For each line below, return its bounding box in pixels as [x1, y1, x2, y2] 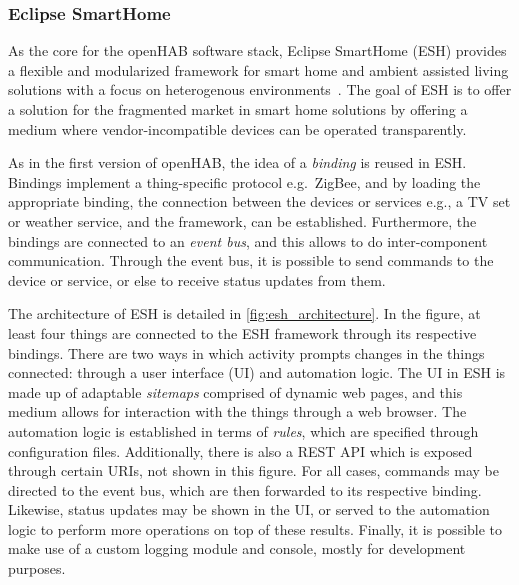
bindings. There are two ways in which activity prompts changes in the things [8, 342, 485, 363]
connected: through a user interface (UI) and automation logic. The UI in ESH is [8, 362, 506, 383]
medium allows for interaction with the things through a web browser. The [8, 401, 467, 422]
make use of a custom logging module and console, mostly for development [8, 538, 466, 559]
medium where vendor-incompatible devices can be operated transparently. [8, 118, 467, 139]
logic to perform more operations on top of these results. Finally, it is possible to [8, 518, 503, 539]
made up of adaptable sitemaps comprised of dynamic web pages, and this [8, 381, 463, 402]
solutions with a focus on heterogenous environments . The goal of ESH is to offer [8, 79, 512, 100]
